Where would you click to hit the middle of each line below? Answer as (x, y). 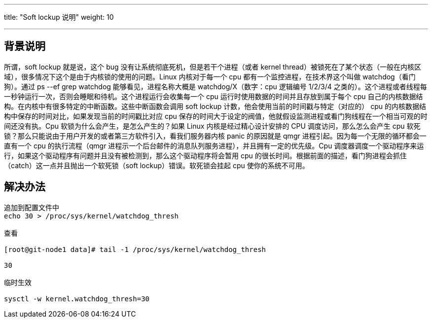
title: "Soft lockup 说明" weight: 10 (59, 17)
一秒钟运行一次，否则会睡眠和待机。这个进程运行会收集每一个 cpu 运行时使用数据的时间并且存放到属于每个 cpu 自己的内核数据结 (214, 96)
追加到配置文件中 (32, 207)
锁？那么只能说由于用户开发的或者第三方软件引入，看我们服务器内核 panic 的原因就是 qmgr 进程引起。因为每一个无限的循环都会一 (215, 136)
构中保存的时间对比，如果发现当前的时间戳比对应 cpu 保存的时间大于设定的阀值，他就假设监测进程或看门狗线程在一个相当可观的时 (216, 116)
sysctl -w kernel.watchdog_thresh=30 (77, 299)
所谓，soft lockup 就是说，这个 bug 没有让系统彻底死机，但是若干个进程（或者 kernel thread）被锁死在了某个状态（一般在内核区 (213, 67)
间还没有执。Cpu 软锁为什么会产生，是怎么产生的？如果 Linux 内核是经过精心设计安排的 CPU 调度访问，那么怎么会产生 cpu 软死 (212, 126)
